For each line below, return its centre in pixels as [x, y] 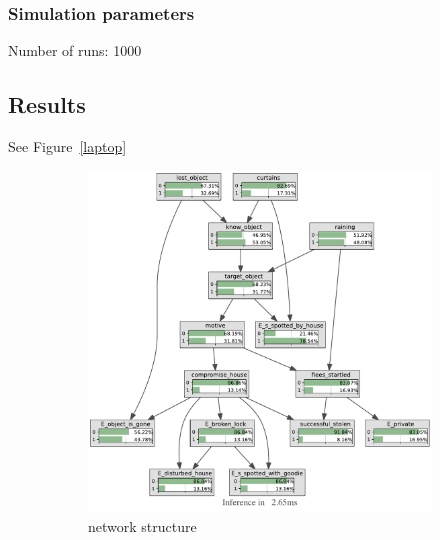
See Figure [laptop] [67, 146]
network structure [142, 526]
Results [47, 104]
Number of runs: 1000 [75, 50]
